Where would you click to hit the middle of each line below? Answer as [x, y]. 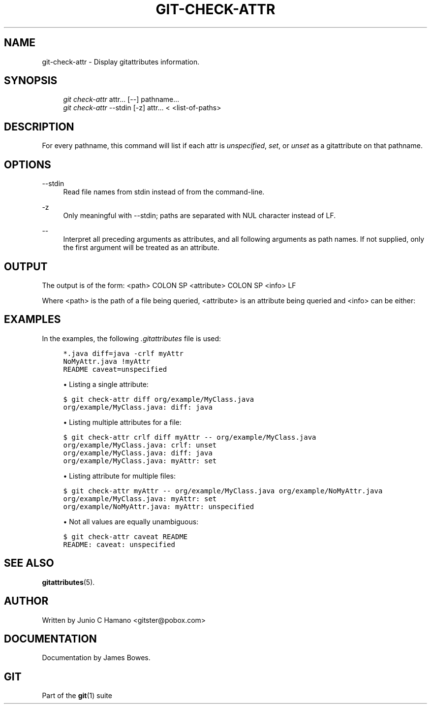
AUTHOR [26, 601]
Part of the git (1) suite [77, 696]
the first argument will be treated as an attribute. [141, 248]
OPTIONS [28, 164]
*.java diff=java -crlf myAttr [123, 353]
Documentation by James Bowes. [96, 658]
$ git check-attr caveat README [125, 536]
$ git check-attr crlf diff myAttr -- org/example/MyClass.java [190, 437]
